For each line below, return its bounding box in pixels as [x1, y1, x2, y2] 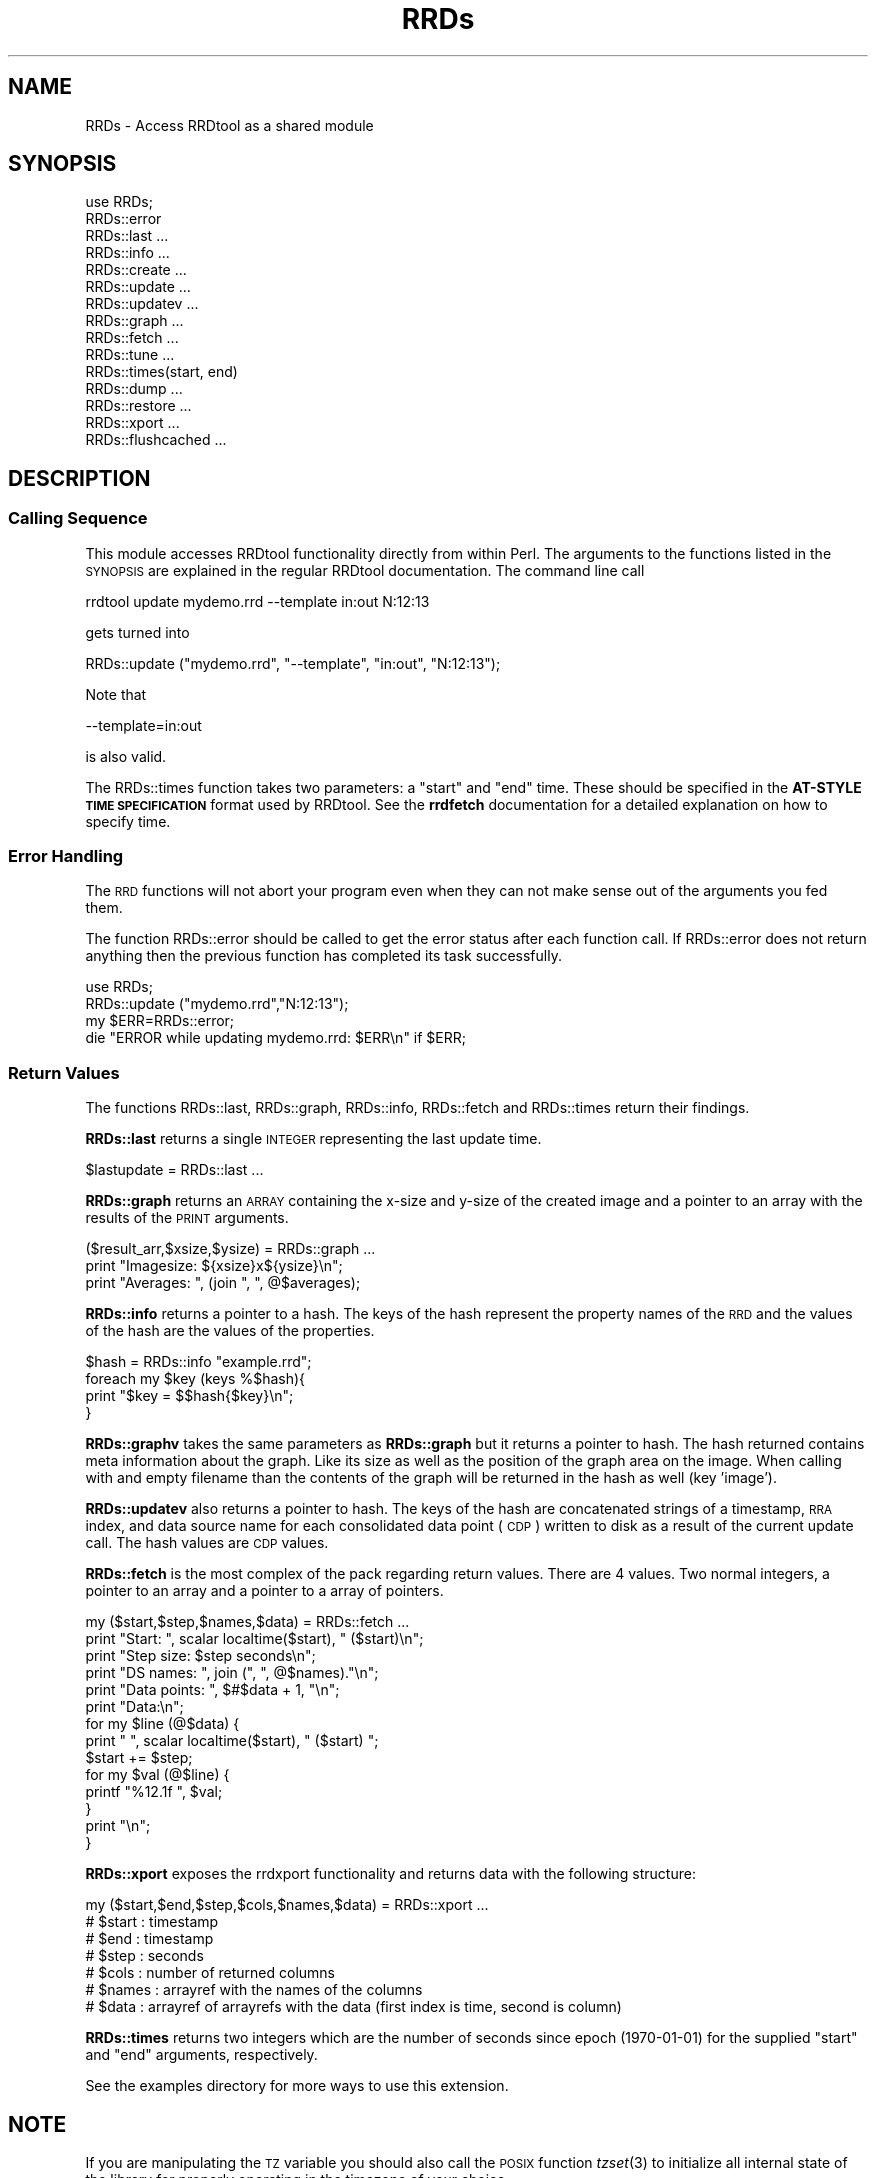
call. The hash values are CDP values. [85, 1534, 329, 1552]
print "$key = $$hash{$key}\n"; [85, 1387, 294, 1405]
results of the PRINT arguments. [85, 1209, 289, 1227]
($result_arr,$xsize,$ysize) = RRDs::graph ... [85, 1240, 376, 1258]
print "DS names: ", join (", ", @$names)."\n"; [85, 1664, 379, 1682]
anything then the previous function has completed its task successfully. [85, 947, 562, 965]
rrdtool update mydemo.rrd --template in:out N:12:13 [85, 592, 430, 610]
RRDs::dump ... [85, 380, 183, 398]
